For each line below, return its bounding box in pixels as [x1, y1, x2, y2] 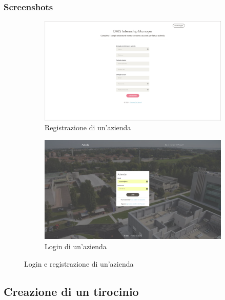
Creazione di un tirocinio [4, 283, 139, 299]
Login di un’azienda [45, 241, 107, 251]
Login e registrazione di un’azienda [24, 258, 134, 269]
